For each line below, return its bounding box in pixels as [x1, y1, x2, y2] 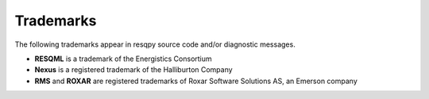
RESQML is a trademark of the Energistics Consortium [34, 54, 212, 63]
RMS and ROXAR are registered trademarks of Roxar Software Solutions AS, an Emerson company [34, 76, 357, 86]
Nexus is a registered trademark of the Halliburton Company [34, 65, 234, 74]
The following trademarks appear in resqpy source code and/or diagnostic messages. [14, 40, 296, 49]
